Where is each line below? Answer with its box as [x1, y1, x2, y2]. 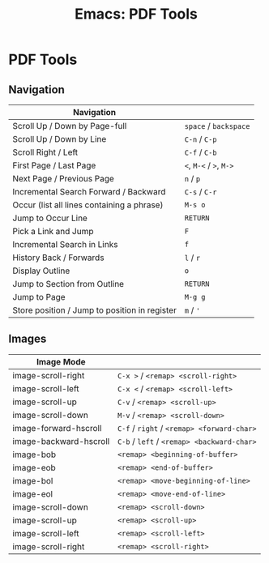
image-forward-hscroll [12, 422, 102, 433]
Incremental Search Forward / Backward [12, 186, 166, 197]
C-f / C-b [184, 147, 217, 158]
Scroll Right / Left [12, 147, 79, 158]
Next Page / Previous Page [12, 173, 115, 184]
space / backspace [184, 121, 250, 131]
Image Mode [36, 356, 87, 367]
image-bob [12, 449, 57, 460]
